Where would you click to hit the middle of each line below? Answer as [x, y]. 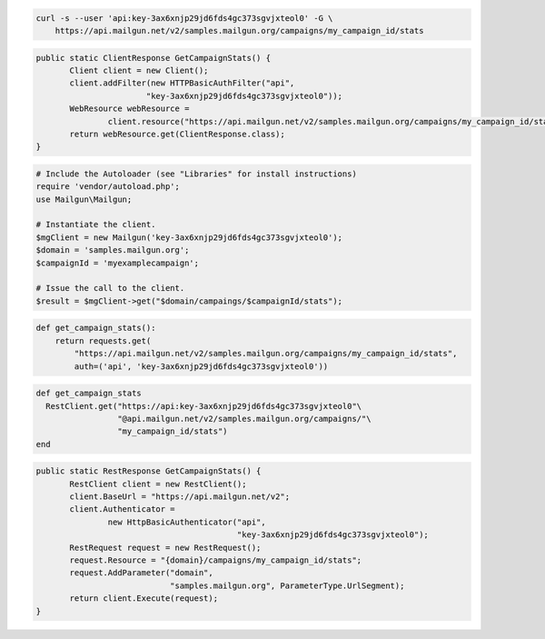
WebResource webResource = [129, 109]
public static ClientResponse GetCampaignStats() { [154, 58]
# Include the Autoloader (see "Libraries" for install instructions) [197, 174]
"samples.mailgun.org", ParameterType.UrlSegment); [287, 585]
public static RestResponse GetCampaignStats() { [149, 471]
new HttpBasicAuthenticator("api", [187, 522]
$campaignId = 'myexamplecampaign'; [118, 263]
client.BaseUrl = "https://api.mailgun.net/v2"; [180, 497]
